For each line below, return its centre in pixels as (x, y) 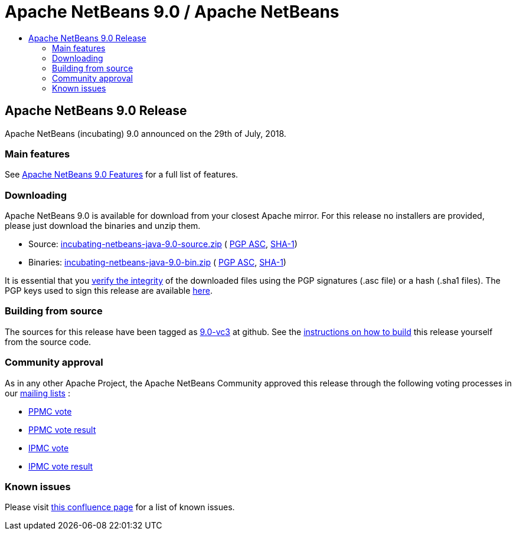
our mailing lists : (37, 393)
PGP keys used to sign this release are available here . (109, 291)
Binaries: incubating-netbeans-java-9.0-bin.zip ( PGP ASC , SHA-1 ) (157, 262)
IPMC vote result (61, 466)
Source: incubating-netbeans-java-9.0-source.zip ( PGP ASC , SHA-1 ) (163, 244)
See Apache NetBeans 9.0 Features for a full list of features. (122, 175)
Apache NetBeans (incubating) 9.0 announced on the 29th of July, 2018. (146, 133)
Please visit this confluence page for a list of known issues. (120, 507)
